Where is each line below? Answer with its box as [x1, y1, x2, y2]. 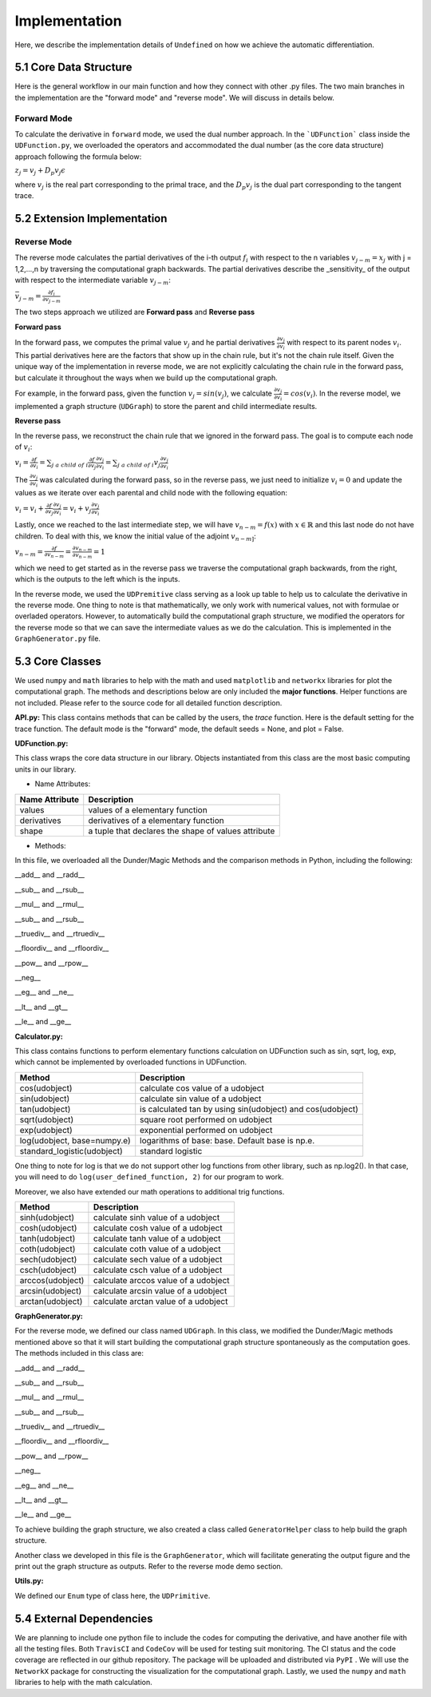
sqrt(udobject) [19, 1114, 74, 1125]
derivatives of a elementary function [88, 815, 225, 826]
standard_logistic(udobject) [19, 1145, 123, 1156]
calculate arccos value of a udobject [93, 1274, 231, 1286]
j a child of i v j [117, 458, 161, 469]
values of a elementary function [88, 804, 208, 815]
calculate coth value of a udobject [93, 1243, 221, 1254]
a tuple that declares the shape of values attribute [88, 825, 275, 837]
